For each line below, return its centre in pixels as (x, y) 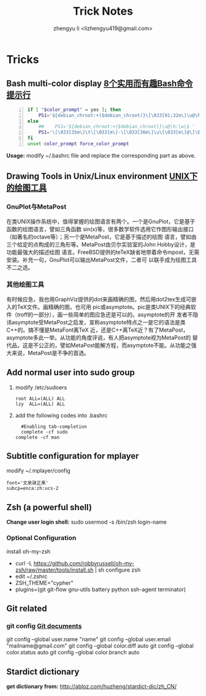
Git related (27, 608)
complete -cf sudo (44, 432)
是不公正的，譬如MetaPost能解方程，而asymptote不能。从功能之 (109, 345)
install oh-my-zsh (29, 551)
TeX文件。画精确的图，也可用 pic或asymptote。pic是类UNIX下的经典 (104, 307)
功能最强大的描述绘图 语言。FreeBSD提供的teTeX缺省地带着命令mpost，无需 (103, 252)
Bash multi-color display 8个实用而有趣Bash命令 (100, 84)
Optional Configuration (41, 538)
